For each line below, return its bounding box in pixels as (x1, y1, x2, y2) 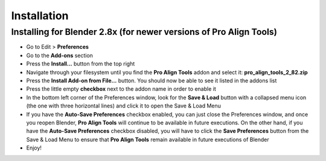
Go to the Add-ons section (26, 52, 94, 59)
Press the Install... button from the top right (26, 60, 135, 67)
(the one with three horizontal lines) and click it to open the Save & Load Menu (26, 102, 222, 109)
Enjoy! (26, 144, 42, 151)
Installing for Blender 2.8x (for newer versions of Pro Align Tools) (11, 26, 278, 37)
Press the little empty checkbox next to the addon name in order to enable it (26, 85, 217, 93)
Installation (11, 9, 69, 22)
